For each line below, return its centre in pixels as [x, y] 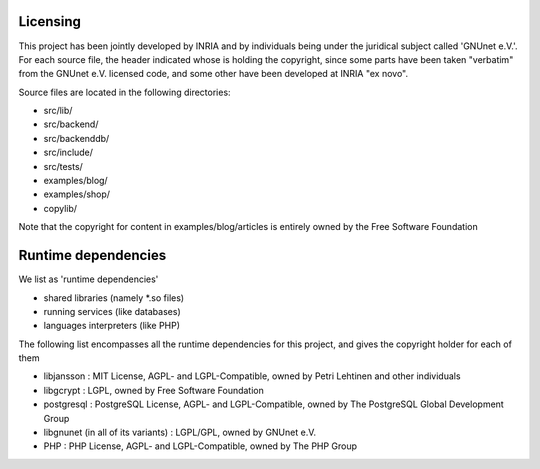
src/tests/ [63, 166]
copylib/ [60, 208]
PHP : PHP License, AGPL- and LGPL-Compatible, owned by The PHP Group [200, 446]
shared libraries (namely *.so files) [114, 297]
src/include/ [68, 152]
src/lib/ [58, 111]
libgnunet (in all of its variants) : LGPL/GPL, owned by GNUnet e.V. [180, 432]
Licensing [50, 21]
